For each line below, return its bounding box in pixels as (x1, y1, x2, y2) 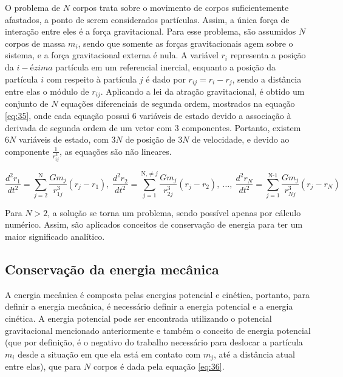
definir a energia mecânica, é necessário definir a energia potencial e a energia (5, 300, 293, 313)
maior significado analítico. (5, 230, 105, 243)
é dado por (146, 72, 186, 85)
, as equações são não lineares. (59, 144, 172, 157)
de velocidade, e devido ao (192, 133, 290, 146)
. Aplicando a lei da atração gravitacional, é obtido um (100, 85, 305, 98)
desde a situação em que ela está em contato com (18, 347, 201, 360)
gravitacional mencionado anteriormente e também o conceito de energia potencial (5, 324, 311, 336)
